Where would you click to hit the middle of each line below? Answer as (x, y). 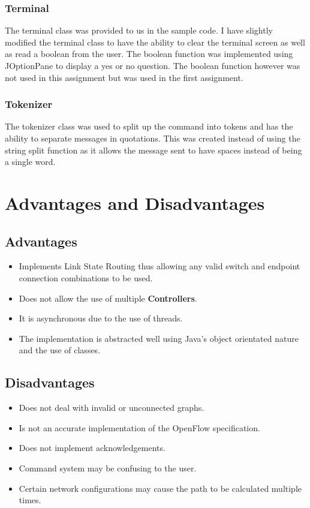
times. (30, 500)
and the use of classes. (60, 350)
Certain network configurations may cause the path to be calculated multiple (160, 488)
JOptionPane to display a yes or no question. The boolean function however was (153, 65)
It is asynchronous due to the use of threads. (101, 318)
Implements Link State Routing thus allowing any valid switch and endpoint (159, 266)
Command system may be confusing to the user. (108, 468)
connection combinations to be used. (86, 277)
